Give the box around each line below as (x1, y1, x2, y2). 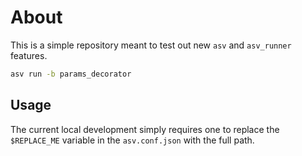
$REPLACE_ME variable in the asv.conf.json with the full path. (10, 134, 255, 146)
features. (10, 49, 48, 61)
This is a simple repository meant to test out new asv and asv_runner (10, 39, 292, 51)
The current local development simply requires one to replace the (10, 123, 280, 135)
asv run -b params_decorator (10, 69, 132, 79)
